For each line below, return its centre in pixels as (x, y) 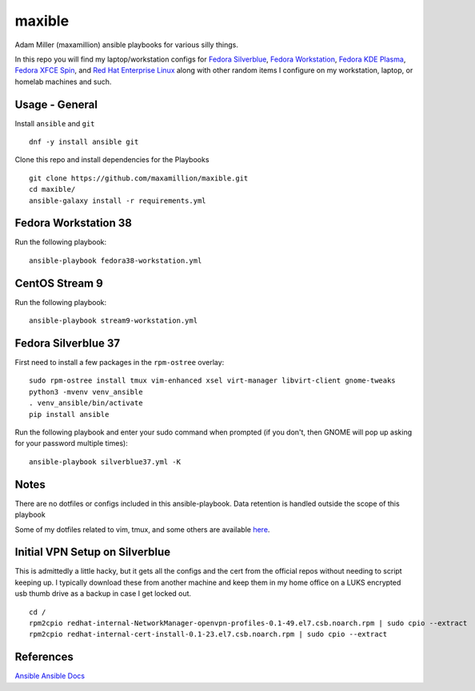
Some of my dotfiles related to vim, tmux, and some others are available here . (142, 529)
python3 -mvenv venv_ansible (86, 392)
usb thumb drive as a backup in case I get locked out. (103, 594)
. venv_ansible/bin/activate (86, 403)
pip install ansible (69, 414)
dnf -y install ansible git (84, 142)
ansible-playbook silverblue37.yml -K (105, 462)
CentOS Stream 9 (59, 283)
